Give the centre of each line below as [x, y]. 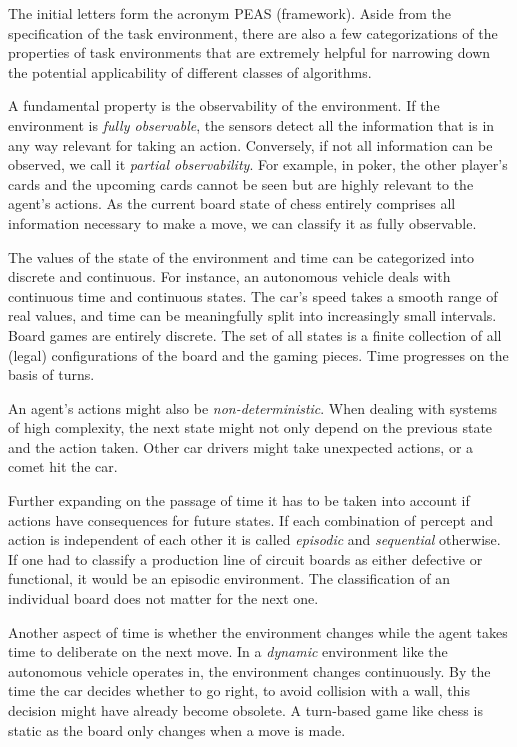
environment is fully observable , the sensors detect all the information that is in [251, 124]
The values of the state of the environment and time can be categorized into [241, 256]
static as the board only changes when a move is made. [177, 729]
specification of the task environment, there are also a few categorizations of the [253, 32]
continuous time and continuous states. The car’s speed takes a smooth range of [253, 295]
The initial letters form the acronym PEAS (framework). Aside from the [229, 13]
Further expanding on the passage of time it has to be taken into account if [239, 500]
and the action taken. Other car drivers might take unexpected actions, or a [241, 446]
